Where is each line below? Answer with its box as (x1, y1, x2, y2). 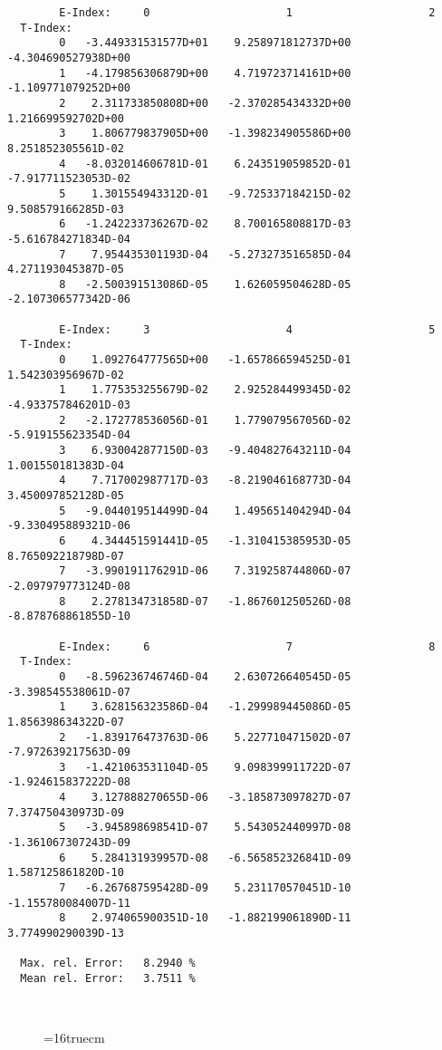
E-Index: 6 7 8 (59, 640, 436, 653)
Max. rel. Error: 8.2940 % (20, 957, 196, 970)
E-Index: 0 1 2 (59, 6, 436, 19)
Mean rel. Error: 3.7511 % (20, 972, 196, 985)
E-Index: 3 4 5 (59, 323, 436, 336)
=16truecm (43, 1027, 105, 1046)
